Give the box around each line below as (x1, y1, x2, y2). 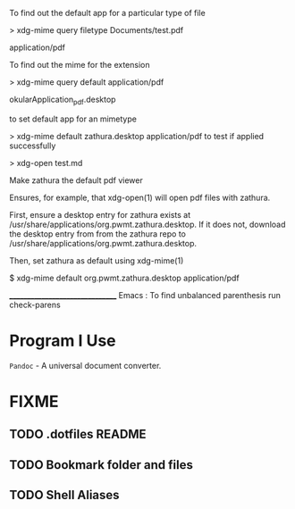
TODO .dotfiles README (9, 427, 147, 442)
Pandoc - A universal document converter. (9, 360, 162, 371)
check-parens (9, 299, 61, 310)
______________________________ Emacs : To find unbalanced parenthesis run (9, 289, 282, 300)
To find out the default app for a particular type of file (9, 8, 206, 18)
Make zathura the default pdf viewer (9, 174, 143, 186)
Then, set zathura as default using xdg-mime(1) (9, 254, 184, 266)
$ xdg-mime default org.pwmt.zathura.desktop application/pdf (9, 272, 240, 283)
